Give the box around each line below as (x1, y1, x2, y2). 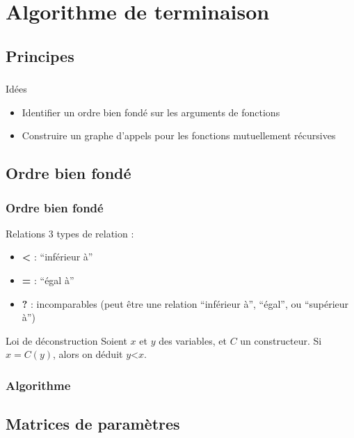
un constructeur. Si (240, 333, 322, 347)
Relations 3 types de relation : (6, 226, 134, 240)
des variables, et (159, 333, 227, 347)
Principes (6, 45, 74, 66)
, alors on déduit (53, 347, 123, 361)
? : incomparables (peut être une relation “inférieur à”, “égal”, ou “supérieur (22, 296, 349, 311)
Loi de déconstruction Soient (6, 333, 127, 347)
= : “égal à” (22, 273, 74, 288)
